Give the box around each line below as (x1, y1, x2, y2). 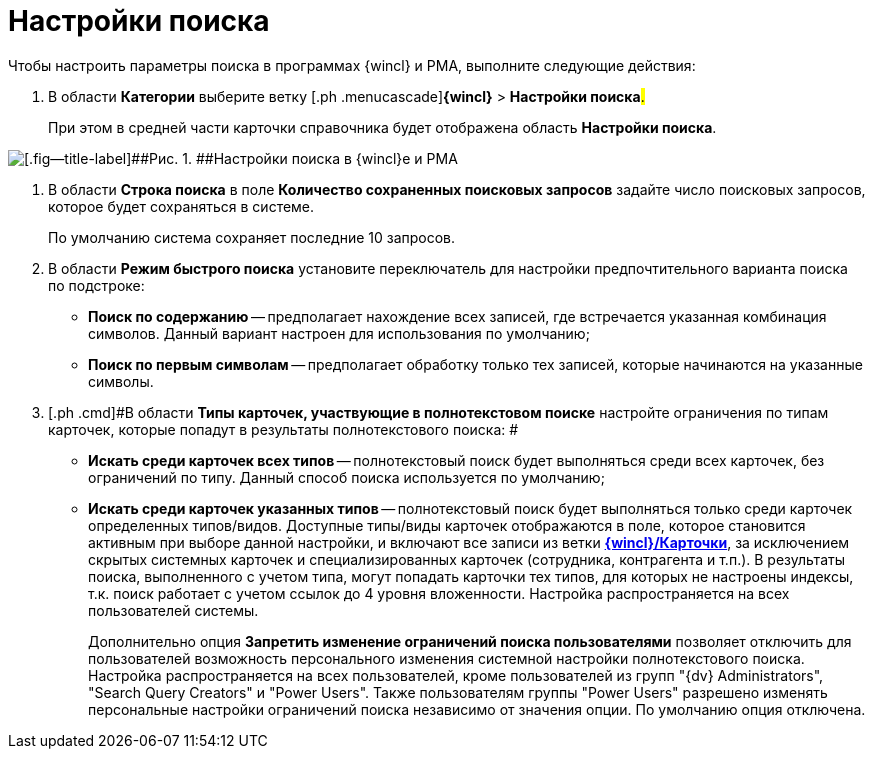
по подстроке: (48, 276, 145, 294)
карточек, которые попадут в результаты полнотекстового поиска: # (48, 420, 519, 438)
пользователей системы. (88, 601, 259, 619)
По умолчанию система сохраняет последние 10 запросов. (48, 228, 456, 246)
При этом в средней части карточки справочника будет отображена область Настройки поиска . (48, 118, 717, 136)
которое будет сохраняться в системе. (48, 197, 315, 215)
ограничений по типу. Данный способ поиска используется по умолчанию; (88, 468, 605, 486)
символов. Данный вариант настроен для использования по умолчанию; (88, 324, 590, 342)
